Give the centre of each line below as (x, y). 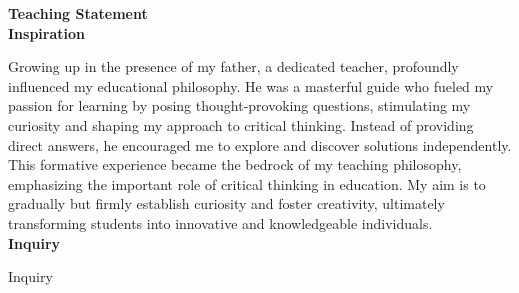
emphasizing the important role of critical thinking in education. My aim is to (247, 183)
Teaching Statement (78, 13)
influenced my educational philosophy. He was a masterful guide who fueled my (251, 85)
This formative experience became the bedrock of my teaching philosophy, (235, 164)
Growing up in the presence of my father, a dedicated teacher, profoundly (233, 66)
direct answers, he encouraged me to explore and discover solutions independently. (260, 144)
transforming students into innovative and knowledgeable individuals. (220, 222)
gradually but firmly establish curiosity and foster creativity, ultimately (226, 203)
